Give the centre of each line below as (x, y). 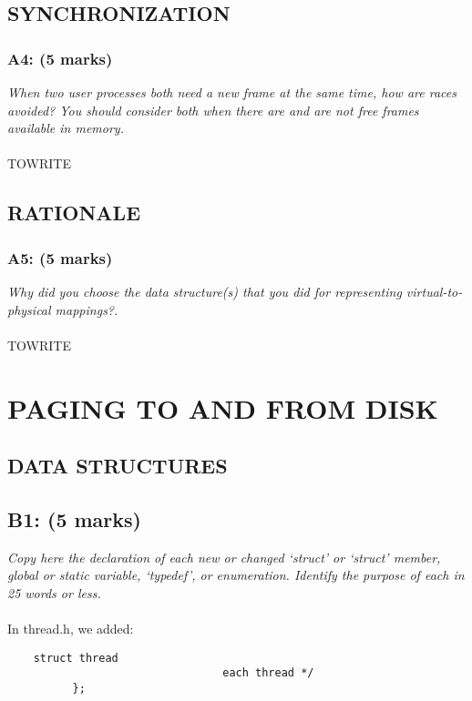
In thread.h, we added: (71, 629)
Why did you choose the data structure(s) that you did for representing (205, 291)
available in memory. (66, 128)
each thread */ (268, 673)
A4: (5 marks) (60, 58)
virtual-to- (434, 291)
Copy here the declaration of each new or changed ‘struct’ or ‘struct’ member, (224, 557)
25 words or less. (54, 592)
